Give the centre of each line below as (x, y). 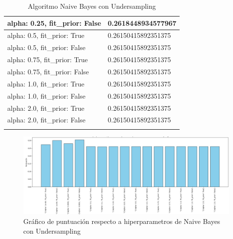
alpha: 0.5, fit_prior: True (46, 35)
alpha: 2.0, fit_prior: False (46, 120)
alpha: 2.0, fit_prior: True (46, 108)
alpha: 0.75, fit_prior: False (48, 71)
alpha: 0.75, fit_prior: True (48, 60)
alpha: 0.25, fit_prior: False (54, 23)
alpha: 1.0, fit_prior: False (46, 95)
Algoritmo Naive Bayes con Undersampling (92, 6)
